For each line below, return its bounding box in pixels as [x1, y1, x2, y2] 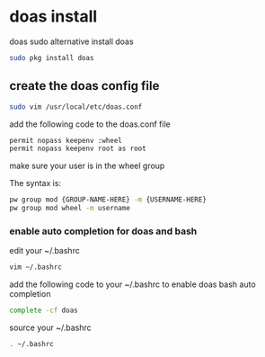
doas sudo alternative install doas [9, 36, 134, 47]
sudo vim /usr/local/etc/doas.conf [9, 102, 143, 112]
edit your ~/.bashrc [9, 245, 81, 256]
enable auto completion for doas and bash [9, 225, 198, 237]
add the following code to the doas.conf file [9, 119, 171, 129]
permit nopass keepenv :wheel [9, 136, 123, 145]
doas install [9, 6, 98, 27]
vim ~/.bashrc [9, 263, 63, 272]
